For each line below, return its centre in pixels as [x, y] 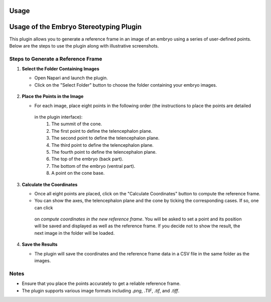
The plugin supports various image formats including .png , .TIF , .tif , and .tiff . [101, 290]
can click [44, 207]
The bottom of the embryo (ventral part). [93, 166]
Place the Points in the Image [53, 96]
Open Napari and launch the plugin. [71, 78]
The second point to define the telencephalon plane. [106, 138]
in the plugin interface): [58, 117]
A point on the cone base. [78, 173]
